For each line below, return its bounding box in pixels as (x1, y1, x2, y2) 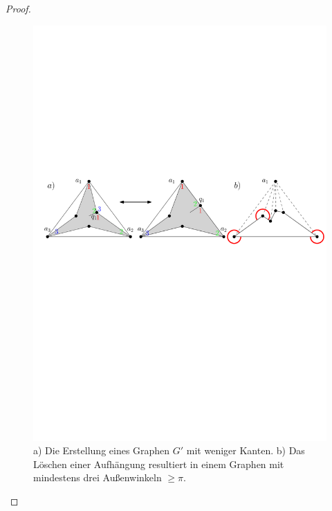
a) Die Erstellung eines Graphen (33, 443, 170, 458)
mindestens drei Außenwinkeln (33, 470, 162, 485)
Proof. (6, 1, 31, 15)
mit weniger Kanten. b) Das (186, 443, 305, 458)
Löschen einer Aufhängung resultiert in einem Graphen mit (33, 456, 284, 471)
